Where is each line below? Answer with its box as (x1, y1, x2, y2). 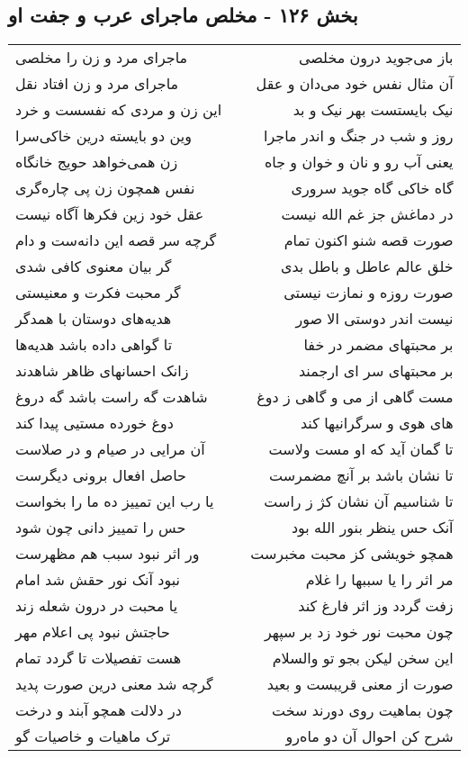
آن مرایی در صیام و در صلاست (15, 438, 205, 460)
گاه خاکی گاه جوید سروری (291, 177, 454, 199)
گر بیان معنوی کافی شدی (15, 256, 172, 277)
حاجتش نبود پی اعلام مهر (15, 621, 170, 643)
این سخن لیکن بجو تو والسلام (272, 647, 454, 669)
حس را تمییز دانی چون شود (15, 517, 186, 538)
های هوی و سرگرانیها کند (300, 412, 454, 434)
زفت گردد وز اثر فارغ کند (298, 595, 454, 617)
